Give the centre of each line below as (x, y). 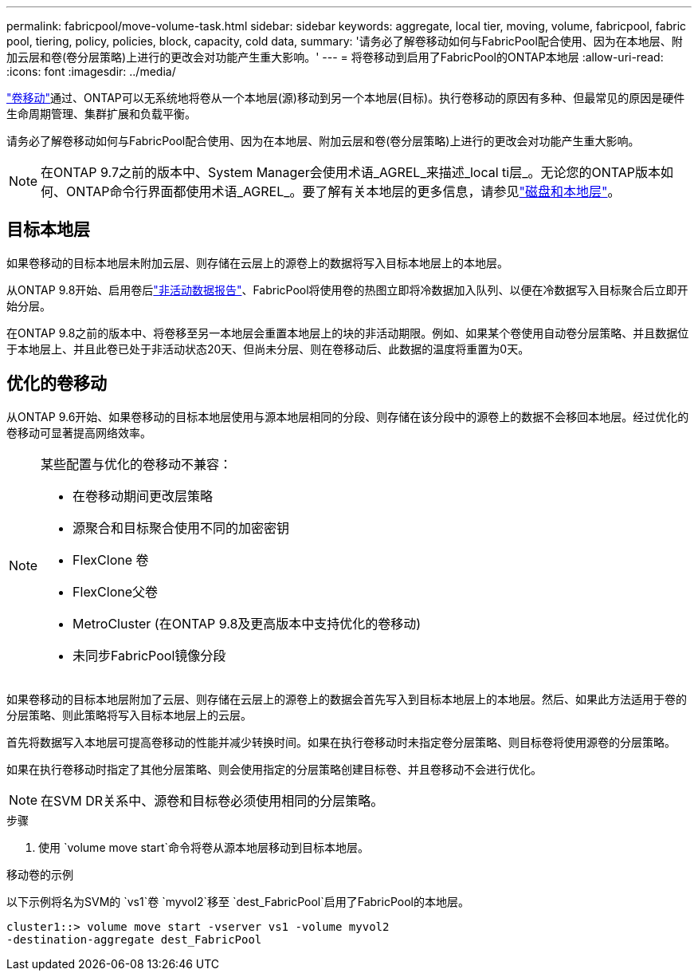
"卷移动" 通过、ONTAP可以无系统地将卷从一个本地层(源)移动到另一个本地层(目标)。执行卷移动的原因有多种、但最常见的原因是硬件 (346, 98)
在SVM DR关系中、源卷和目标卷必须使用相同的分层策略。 (212, 800)
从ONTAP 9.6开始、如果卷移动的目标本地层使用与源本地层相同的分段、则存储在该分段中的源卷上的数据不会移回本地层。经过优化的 (348, 416)
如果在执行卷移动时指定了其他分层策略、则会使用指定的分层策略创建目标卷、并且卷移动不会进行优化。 (274, 769)
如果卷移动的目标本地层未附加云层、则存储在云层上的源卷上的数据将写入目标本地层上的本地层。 (257, 262)
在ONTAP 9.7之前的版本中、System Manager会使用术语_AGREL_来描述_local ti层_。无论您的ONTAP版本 (351, 172)
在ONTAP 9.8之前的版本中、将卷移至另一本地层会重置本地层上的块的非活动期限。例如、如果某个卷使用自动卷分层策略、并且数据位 (348, 333)
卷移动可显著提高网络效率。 (79, 432)
